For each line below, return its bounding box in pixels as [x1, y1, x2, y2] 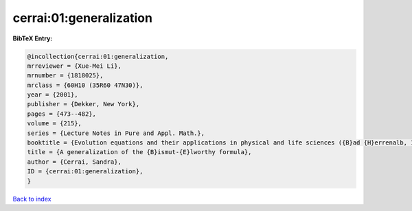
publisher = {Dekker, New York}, [27, 100, 140, 108]
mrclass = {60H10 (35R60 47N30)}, [27, 81, 144, 89]
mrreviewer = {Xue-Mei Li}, [27, 62, 122, 70]
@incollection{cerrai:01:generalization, [27, 52, 169, 60]
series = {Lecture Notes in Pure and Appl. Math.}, [27, 129, 205, 137]
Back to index [12, 195, 51, 203]
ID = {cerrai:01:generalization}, [27, 168, 144, 175]
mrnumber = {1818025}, [27, 72, 104, 79]
